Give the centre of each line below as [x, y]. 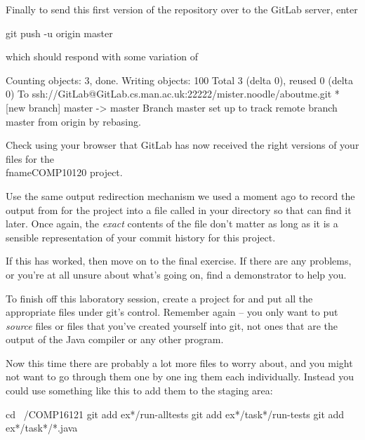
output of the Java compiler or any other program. [115, 339]
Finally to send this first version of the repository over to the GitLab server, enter [182, 9]
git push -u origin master [59, 33]
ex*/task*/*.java [42, 428]
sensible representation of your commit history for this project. [141, 237]
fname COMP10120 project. [64, 172]
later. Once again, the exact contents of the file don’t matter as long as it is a [172, 224]
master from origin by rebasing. [73, 121]
